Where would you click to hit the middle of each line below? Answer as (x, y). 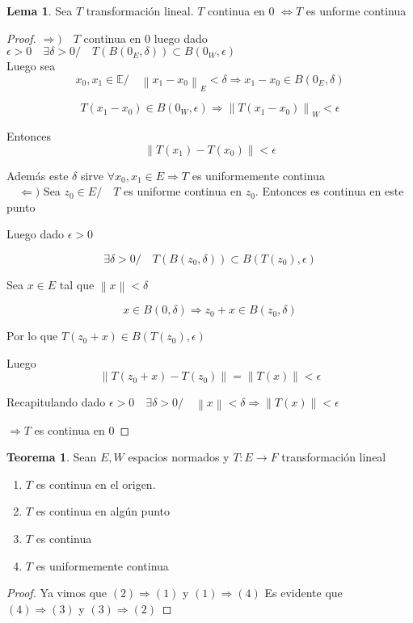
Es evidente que (303, 593)
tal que (77, 284)
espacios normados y (179, 457)
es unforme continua (356, 11)
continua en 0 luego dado (145, 38)
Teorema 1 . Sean (52, 457)
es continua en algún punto (103, 511)
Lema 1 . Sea (40, 11)
